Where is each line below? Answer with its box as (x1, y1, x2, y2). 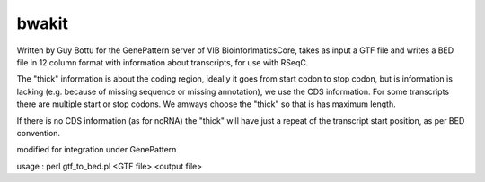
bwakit (16, 13, 69, 33)
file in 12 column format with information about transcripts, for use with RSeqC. (16, 56, 309, 67)
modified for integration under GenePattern (16, 144, 177, 155)
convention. (16, 127, 61, 138)
